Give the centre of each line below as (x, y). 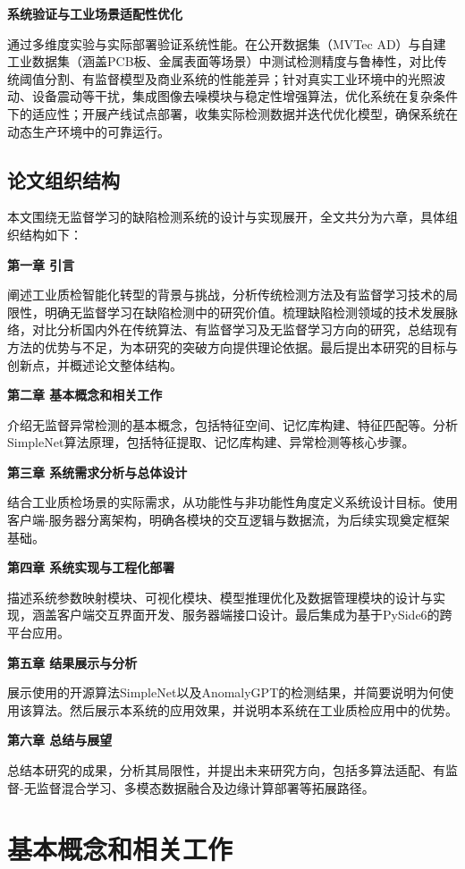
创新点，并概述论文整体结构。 (95, 364)
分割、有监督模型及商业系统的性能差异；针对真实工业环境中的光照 (238, 78)
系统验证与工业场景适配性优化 (95, 13)
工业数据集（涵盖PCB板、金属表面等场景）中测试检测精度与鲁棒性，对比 (221, 61)
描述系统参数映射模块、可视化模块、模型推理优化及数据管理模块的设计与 (220, 597)
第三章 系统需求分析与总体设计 (97, 472)
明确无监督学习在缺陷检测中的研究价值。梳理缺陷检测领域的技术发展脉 (251, 312)
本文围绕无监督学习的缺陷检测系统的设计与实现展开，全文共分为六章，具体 (226, 217)
